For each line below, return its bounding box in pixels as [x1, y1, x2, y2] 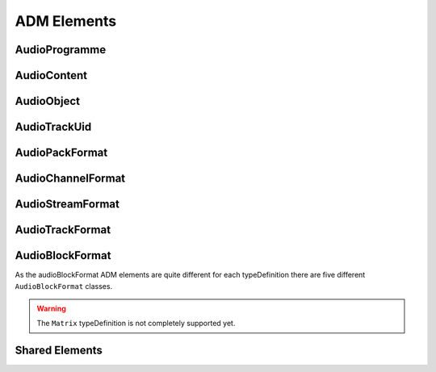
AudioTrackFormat [15, 223, 111, 237]
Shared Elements [15, 344, 103, 357]
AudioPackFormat [15, 146, 108, 160]
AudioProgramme [15, 43, 107, 56]
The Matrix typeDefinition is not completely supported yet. [36, 319, 236, 328]
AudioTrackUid [15, 120, 92, 134]
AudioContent [15, 69, 88, 82]
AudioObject [15, 94, 81, 108]
